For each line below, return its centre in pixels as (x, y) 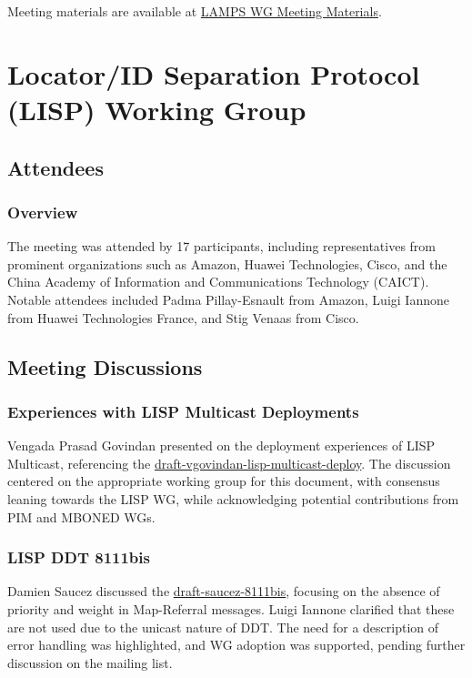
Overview (43, 212)
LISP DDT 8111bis (79, 557)
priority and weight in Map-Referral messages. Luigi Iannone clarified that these (231, 608)
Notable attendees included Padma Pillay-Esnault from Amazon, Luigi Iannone (228, 299)
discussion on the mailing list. (90, 662)
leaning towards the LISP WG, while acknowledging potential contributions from (233, 498)
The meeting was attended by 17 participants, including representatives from (222, 246)
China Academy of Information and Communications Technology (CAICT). (218, 282)
